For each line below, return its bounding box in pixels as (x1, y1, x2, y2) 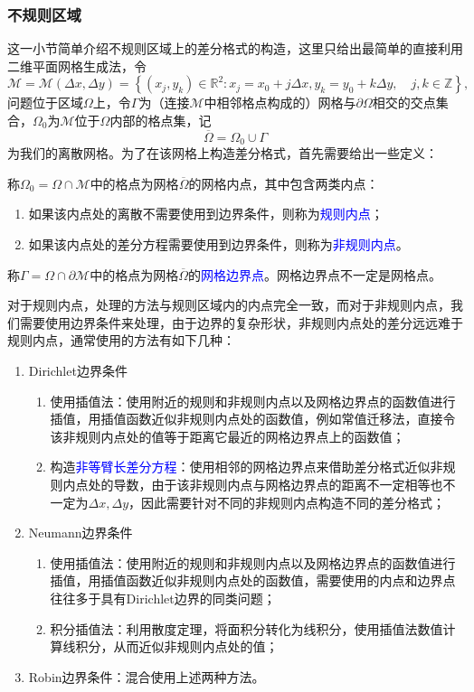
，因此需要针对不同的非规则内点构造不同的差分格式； (128, 492, 446, 511)
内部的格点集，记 (109, 111, 212, 129)
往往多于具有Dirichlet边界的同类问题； (50, 588, 276, 607)
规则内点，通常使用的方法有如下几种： (7, 331, 235, 350)
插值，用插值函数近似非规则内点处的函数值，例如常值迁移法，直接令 (50, 409, 456, 428)
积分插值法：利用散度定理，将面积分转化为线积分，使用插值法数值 (50, 619, 443, 638)
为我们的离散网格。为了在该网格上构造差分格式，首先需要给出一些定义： (7, 144, 438, 163)
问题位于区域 (7, 93, 83, 112)
